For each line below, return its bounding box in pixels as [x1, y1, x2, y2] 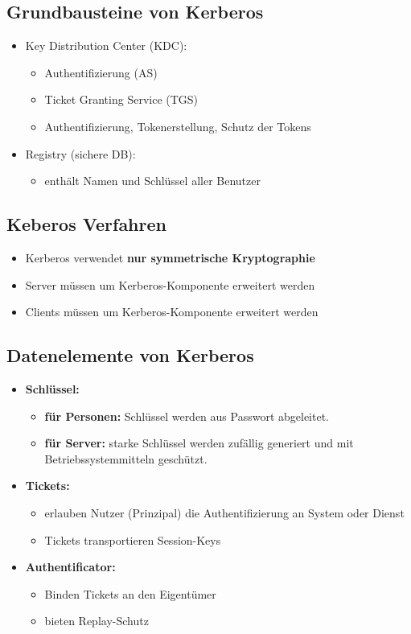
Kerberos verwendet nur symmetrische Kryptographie [25, 249, 315, 266]
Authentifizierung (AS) [44, 64, 158, 80]
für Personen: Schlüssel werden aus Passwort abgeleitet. [44, 407, 330, 424]
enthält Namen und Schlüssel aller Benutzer [44, 172, 261, 189]
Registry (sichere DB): [25, 145, 136, 162]
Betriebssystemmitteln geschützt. [44, 450, 208, 467]
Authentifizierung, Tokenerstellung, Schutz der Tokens [44, 117, 311, 134]
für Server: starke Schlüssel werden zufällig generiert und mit [44, 434, 354, 451]
